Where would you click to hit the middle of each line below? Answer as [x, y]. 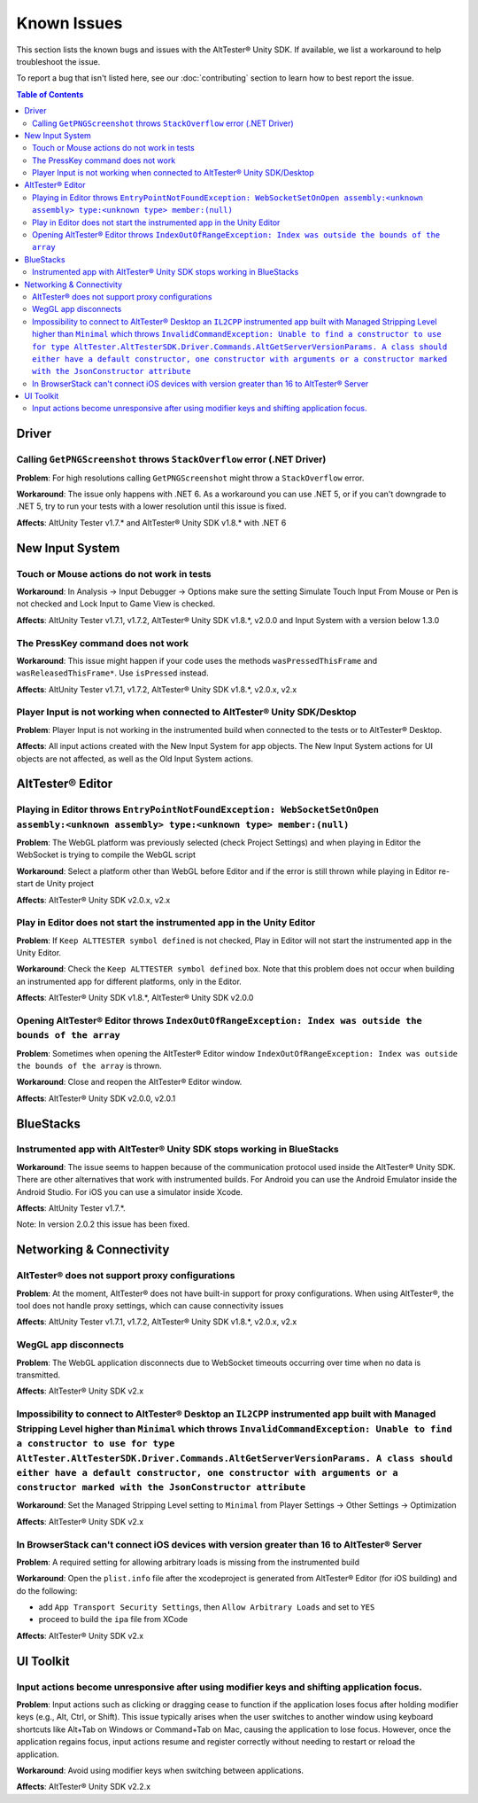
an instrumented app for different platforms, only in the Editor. [129, 981]
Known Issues [69, 23]
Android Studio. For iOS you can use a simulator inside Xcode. [130, 1191]
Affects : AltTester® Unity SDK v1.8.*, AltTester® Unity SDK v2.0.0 [135, 998]
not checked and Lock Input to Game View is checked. [116, 604]
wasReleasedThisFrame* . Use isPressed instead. [112, 673]
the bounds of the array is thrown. [89, 1065]
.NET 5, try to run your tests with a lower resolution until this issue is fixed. [151, 506]
